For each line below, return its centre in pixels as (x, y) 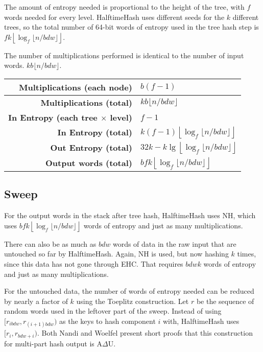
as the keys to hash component (107, 321)
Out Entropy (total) (91, 148)
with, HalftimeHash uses (201, 321)
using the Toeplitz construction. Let (133, 301)
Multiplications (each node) (75, 87)
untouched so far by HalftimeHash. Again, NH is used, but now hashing (116, 254)
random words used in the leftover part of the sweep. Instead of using (113, 311)
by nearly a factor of (36, 301)
